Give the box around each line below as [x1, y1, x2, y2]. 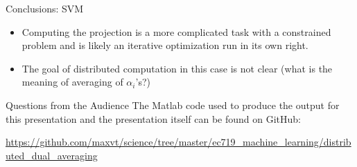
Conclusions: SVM [6, 1, 84, 15]
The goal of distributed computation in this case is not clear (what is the [21, 61, 333, 75]
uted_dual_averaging [6, 148, 98, 162]
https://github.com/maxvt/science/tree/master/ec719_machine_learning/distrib [6, 135, 351, 149]
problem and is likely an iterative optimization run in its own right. [21, 38, 308, 52]
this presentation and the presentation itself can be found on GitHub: [6, 111, 301, 126]
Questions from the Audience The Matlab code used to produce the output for [6, 97, 340, 112]
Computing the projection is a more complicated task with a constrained [21, 24, 331, 39]
